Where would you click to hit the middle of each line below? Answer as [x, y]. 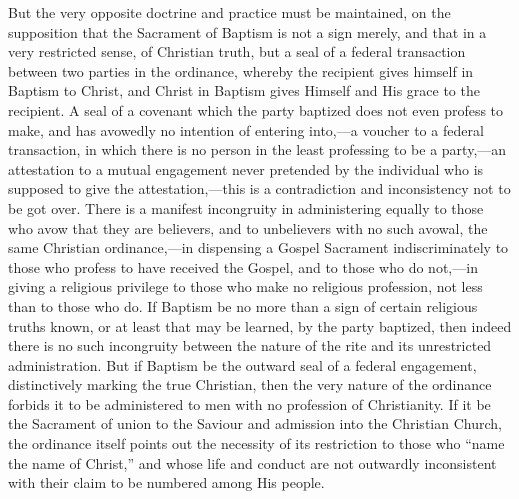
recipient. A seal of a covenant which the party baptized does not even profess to [256, 109]
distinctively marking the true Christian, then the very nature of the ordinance [250, 384]
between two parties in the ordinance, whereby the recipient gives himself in [241, 70]
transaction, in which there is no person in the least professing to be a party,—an [257, 149]
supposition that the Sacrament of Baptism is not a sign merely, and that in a [247, 31]
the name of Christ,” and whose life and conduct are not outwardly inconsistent [252, 462]
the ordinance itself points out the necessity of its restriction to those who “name [256, 443]
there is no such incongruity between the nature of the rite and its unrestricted [250, 345]
